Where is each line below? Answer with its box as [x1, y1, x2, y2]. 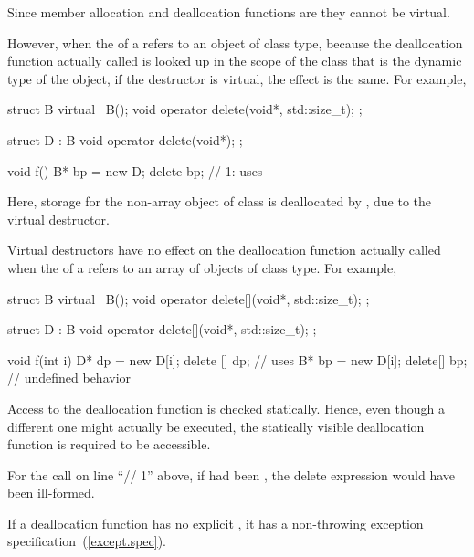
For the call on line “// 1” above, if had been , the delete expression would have [7, 465, 456, 484]
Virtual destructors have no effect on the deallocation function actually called [7, 240, 441, 259]
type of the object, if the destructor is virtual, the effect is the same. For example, [7, 68, 467, 88]
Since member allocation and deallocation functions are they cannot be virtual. [7, 3, 450, 21]
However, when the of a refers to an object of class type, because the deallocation [7, 33, 463, 52]
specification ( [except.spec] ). [7, 531, 167, 551]
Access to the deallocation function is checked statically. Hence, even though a [7, 398, 445, 417]
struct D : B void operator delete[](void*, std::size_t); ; [7, 320, 317, 339]
